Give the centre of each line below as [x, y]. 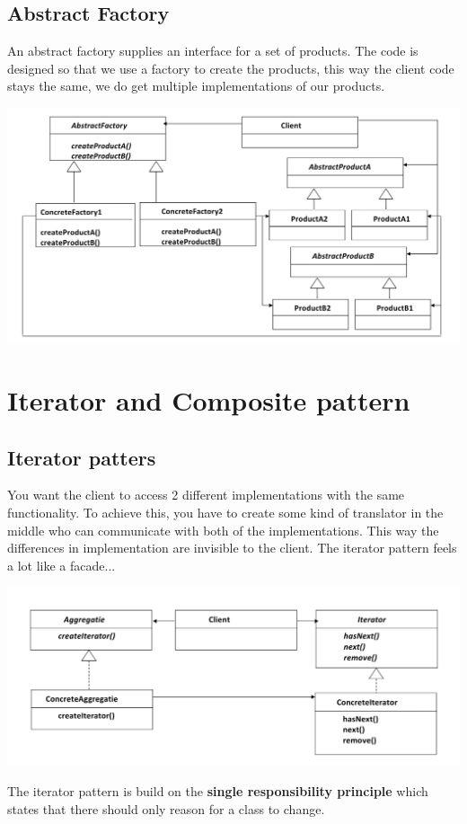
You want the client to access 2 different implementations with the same [206, 495]
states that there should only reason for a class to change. [166, 808]
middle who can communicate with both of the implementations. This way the [223, 530]
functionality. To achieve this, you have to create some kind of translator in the [225, 513]
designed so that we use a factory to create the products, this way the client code [231, 68]
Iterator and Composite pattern [209, 400]
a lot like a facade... [62, 565]
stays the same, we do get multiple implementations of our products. [196, 86]
